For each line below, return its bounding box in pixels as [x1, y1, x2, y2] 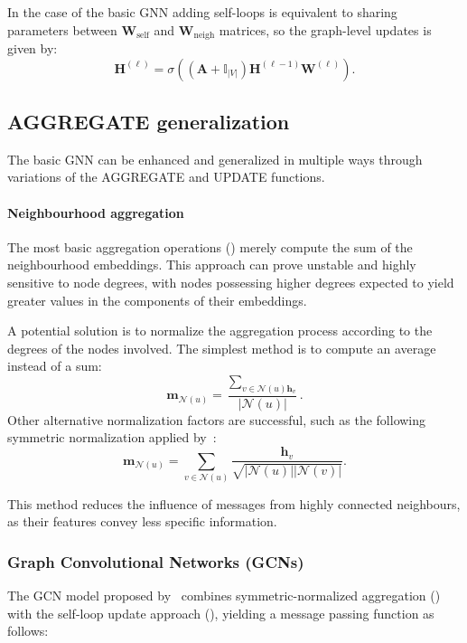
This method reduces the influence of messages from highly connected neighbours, [7, 494, 461, 513]
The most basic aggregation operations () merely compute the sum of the [7, 237, 413, 256]
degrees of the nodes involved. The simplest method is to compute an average [7, 338, 436, 357]
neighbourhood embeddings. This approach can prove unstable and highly [7, 255, 416, 274]
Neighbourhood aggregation [7, 203, 184, 222]
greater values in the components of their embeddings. [7, 290, 307, 309]
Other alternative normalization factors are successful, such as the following [7, 410, 426, 429]
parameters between [7, 20, 117, 39]
